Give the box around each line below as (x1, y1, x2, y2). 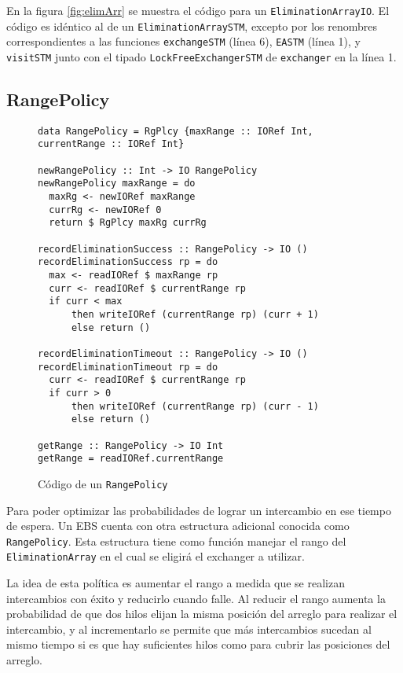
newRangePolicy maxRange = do (38, 178, 196, 189)
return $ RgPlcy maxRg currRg (49, 217, 207, 229)
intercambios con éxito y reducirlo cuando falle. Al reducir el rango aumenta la (6, 590, 386, 606)
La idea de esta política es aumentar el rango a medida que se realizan (6, 575, 345, 591)
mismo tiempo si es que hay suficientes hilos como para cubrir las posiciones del (6, 636, 390, 653)
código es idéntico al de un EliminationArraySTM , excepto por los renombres (6, 17, 377, 34)
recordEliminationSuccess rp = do (38, 256, 218, 268)
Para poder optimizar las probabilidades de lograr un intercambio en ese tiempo (6, 502, 391, 518)
